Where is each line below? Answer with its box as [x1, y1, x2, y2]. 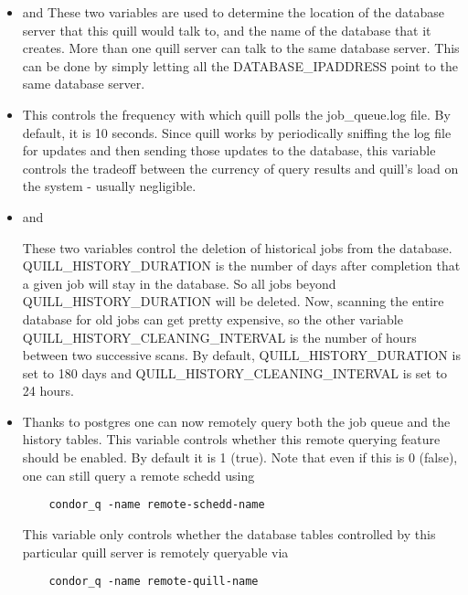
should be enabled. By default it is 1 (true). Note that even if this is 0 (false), [22, 448, 458, 467]
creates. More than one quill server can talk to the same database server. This [22, 38, 460, 58]
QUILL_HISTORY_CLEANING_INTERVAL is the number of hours [22, 327, 417, 346]
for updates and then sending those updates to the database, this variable [22, 141, 436, 160]
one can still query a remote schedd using [22, 465, 255, 484]
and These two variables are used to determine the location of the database [22, 3, 445, 21]
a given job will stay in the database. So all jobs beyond [22, 273, 336, 292]
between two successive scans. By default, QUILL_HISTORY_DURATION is [22, 345, 461, 365]
